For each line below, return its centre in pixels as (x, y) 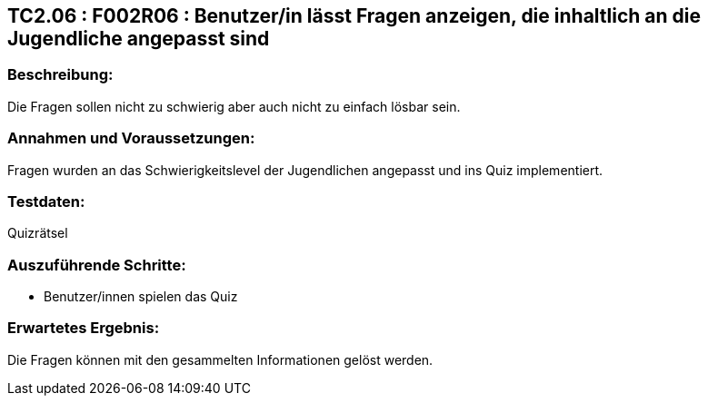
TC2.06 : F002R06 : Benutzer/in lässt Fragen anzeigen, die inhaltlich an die (354, 16)
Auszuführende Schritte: (97, 265)
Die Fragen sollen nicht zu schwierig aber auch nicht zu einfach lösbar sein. (234, 106)
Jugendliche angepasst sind (139, 39)
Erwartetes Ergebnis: (84, 328)
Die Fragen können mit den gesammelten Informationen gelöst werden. (220, 359)
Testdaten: (46, 201)
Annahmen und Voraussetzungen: (131, 138)
